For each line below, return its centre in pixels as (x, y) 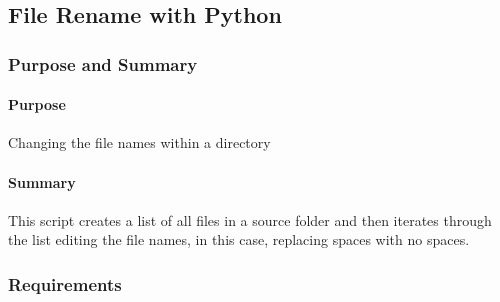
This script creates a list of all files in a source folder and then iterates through (250, 219)
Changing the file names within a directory (139, 142)
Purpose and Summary (103, 63)
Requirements (65, 283)
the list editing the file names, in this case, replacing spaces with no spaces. (239, 239)
